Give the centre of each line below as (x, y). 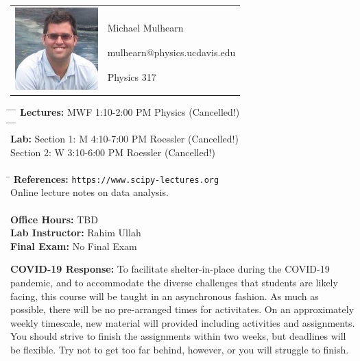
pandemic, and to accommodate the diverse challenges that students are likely (174, 283)
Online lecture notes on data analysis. (89, 192)
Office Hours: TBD (54, 219)
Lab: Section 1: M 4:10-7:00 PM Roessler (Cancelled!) (124, 139)
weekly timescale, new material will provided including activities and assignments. (183, 322)
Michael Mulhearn (145, 28)
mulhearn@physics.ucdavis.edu (171, 52)
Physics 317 (132, 76)
